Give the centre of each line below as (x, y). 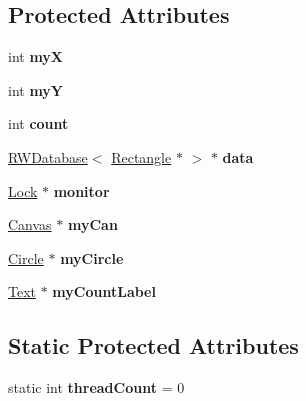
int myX (36, 56)
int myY (36, 89)
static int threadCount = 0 (96, 387)
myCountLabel (104, 291)
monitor (81, 190)
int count (38, 123)
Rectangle (141, 156)
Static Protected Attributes (153, 345)
